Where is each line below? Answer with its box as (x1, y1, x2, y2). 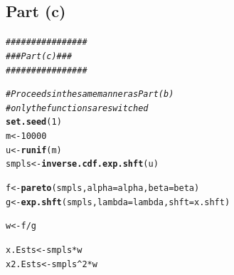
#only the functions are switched (6, 103, 149, 113)
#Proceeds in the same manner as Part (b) (6, 89, 174, 100)
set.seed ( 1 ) (6, 117, 62, 128)
